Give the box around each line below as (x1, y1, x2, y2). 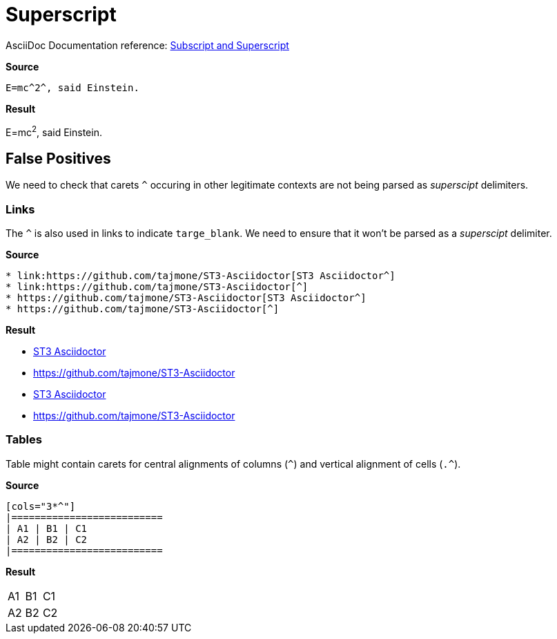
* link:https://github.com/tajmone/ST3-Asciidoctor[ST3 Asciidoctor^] (6, 270, 395, 281)
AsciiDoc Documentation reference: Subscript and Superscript (6, 39, 289, 51)
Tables (6, 432, 42, 447)
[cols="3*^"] (6, 500, 76, 512)
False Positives (6, 149, 111, 167)
